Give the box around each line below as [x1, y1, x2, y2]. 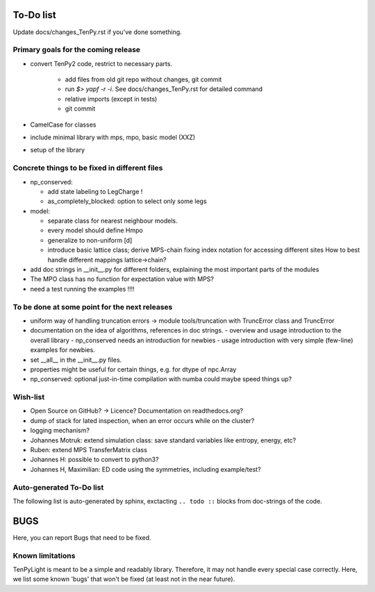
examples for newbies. [30, 346, 95, 354]
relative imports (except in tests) [65, 95, 158, 103]
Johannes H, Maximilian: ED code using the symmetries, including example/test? [30, 465, 261, 473]
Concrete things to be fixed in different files [12, 163, 163, 173]
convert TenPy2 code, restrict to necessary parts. [30, 59, 173, 67]
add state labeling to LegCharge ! [47, 187, 143, 195]
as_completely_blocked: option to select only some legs [47, 197, 208, 205]
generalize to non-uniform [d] [47, 236, 133, 244]
